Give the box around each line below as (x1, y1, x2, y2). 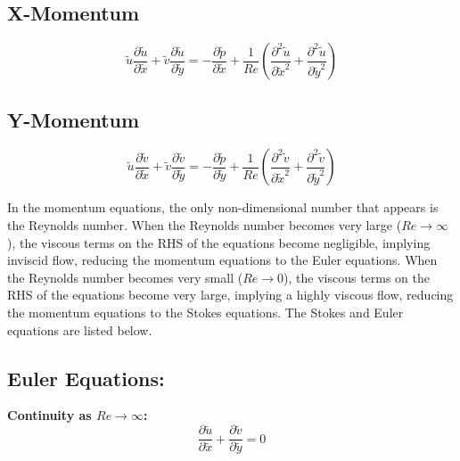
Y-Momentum (7, 105, 140, 133)
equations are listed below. (7, 320, 152, 339)
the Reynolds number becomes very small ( (7, 268, 243, 286)
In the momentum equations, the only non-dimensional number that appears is (7, 198, 439, 217)
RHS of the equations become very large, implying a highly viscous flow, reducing (7, 285, 454, 304)
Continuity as (7, 406, 92, 424)
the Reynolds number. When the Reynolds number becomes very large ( (7, 216, 402, 234)
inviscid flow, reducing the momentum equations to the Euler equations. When (7, 251, 438, 269)
